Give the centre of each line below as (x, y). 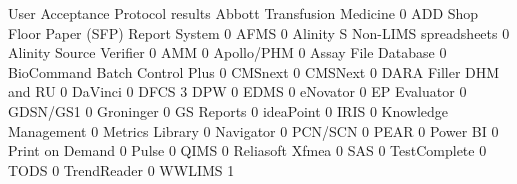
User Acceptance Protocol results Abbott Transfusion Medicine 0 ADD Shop (243, 13)
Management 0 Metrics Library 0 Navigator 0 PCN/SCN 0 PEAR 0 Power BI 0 (253, 130)
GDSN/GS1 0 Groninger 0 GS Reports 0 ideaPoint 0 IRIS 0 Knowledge (228, 110)
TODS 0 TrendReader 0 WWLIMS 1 (121, 169)
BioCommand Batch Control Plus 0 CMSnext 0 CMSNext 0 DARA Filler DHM (254, 71)
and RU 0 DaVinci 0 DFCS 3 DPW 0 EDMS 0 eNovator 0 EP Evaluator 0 (237, 91)
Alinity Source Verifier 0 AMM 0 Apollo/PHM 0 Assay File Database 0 (227, 52)
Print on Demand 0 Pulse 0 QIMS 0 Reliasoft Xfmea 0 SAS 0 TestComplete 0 (247, 150)
